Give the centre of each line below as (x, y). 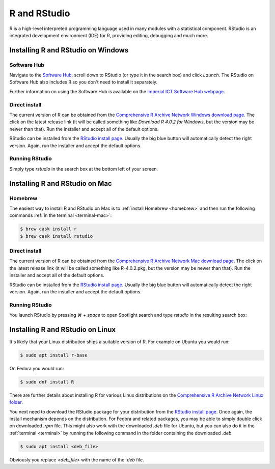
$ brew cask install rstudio (57, 236)
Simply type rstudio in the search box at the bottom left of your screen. (84, 169)
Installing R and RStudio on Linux (63, 329)
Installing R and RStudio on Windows (69, 50)
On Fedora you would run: (37, 368)
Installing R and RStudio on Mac (61, 183)
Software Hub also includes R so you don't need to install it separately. (84, 82)
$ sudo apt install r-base (54, 355)
